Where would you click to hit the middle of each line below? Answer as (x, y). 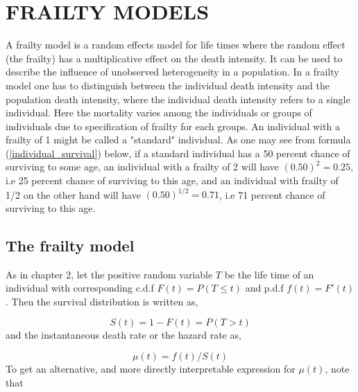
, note (337, 368)
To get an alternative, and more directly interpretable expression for (151, 368)
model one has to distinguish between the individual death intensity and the (168, 85)
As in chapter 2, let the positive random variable (109, 274)
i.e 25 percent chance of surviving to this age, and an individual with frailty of (172, 180)
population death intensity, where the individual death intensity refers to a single (178, 99)
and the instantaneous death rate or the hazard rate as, (123, 335)
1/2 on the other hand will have (73, 194)
